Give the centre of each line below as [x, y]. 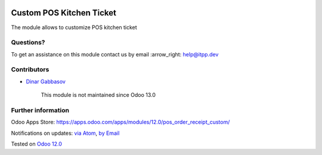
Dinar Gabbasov [46, 81]
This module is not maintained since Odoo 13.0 [98, 95]
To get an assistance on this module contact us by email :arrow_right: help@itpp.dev [115, 54]
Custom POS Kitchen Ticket [64, 13]
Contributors [30, 69]
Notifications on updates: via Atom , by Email [65, 133]
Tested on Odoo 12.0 [36, 144]
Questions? [28, 43]
